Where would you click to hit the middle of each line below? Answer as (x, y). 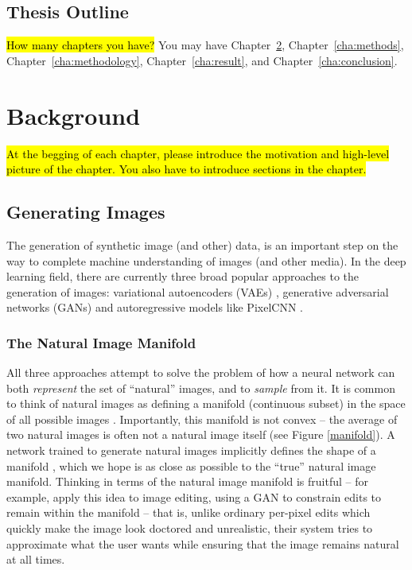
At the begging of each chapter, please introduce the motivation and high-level (198, 153)
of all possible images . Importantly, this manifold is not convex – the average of (202, 419)
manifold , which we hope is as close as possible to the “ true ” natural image (191, 465)
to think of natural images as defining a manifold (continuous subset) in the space (206, 403)
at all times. (36, 559)
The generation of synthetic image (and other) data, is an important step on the (202, 244)
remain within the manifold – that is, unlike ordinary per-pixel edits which (189, 512)
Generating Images (86, 212)
